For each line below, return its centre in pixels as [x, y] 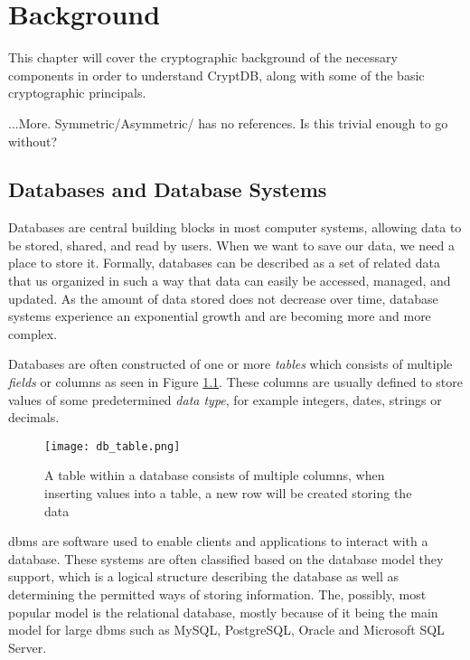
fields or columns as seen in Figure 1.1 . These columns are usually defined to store [235, 382]
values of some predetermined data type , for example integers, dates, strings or [225, 399]
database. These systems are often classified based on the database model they [226, 558]
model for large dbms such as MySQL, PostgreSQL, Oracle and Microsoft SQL [226, 630]
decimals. [34, 417]
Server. [28, 647]
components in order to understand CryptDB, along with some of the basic [216, 75]
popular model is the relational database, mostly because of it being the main [223, 612]
